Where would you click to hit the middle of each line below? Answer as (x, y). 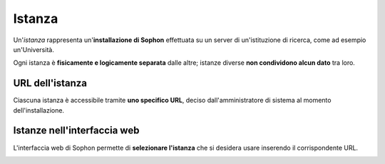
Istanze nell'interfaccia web (76, 131)
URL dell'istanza (50, 83)
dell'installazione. (38, 110)
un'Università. (34, 49)
